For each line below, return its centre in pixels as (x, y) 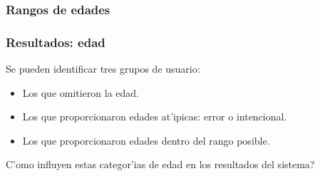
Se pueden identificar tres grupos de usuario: (103, 69)
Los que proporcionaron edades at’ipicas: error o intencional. (155, 117)
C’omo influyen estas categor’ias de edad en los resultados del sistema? (160, 164)
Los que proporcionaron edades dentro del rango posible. (146, 140)
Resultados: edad (56, 42)
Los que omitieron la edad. (81, 92)
